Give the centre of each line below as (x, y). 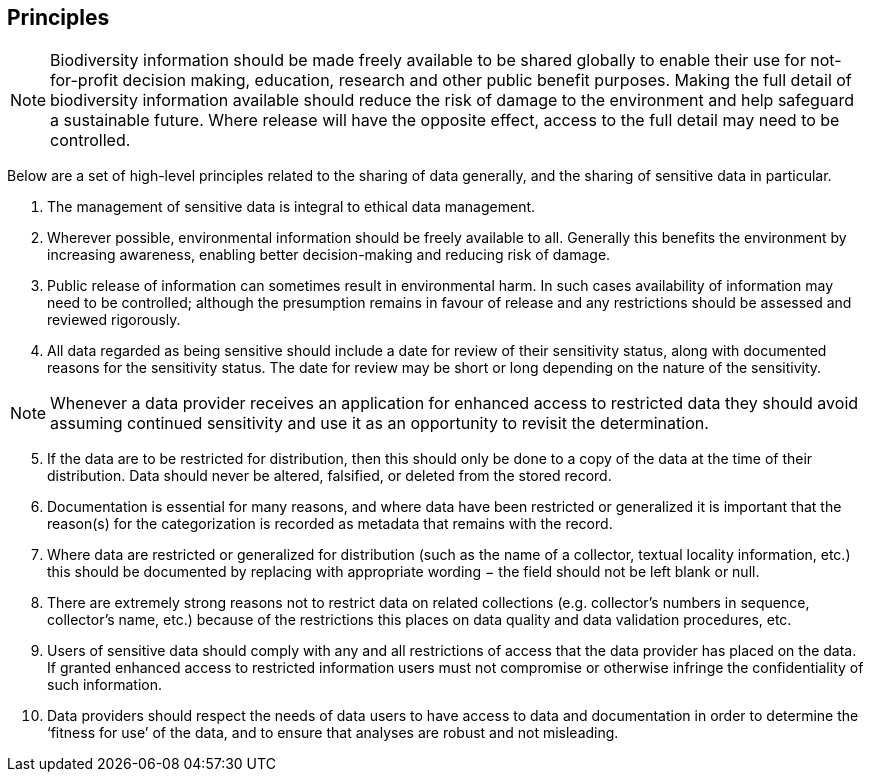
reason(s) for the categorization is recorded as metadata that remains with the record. (330, 524)
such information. (104, 685)
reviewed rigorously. (114, 320)
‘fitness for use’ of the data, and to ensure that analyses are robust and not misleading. (333, 733)
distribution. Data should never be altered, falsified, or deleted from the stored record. (329, 476)
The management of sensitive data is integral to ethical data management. (291, 207)
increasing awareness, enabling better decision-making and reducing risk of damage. (329, 255)
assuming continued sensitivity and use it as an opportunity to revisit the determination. (379, 423)
